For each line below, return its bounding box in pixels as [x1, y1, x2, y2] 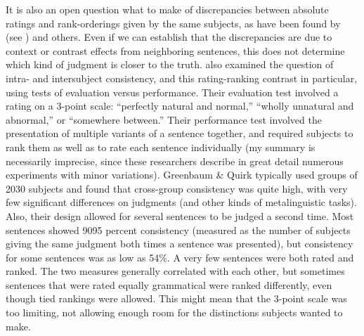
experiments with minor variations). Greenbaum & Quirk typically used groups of [6, 167, 358, 182]
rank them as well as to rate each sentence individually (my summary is [6, 139, 316, 154]
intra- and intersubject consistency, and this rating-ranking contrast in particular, [6, 70, 358, 85]
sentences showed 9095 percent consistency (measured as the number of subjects [6, 222, 351, 237]
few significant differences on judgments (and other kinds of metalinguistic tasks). [6, 195, 357, 209]
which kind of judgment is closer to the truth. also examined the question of [6, 57, 334, 72]
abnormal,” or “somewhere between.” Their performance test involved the [6, 112, 322, 127]
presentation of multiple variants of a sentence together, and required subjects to [6, 126, 353, 141]
